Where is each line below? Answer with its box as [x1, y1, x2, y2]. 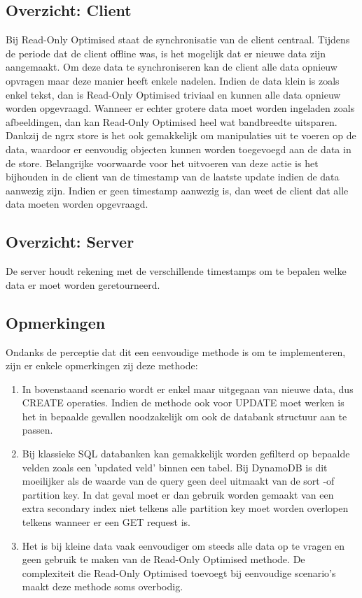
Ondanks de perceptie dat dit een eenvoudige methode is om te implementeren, [6, 344, 346, 359]
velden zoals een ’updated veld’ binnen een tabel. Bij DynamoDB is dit [22, 460, 328, 474]
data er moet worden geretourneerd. [6, 277, 160, 292]
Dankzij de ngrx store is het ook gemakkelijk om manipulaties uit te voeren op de [6, 128, 356, 143]
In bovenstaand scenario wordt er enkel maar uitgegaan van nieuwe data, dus [22, 381, 354, 396]
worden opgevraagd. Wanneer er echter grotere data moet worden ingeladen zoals [6, 101, 355, 115]
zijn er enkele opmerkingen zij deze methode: [6, 358, 198, 373]
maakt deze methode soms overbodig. [22, 579, 183, 594]
